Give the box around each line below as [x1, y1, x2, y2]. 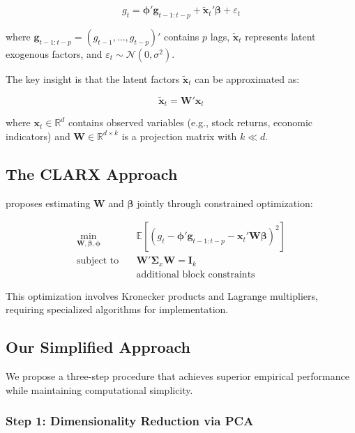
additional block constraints [136, 269, 255, 280]
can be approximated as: [195, 72, 300, 86]
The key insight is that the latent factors [6, 72, 180, 86]
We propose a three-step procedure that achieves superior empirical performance [6, 369, 349, 383]
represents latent [245, 29, 316, 44]
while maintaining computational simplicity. [6, 382, 193, 397]
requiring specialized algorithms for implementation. [6, 302, 229, 317]
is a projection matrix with [121, 128, 237, 143]
